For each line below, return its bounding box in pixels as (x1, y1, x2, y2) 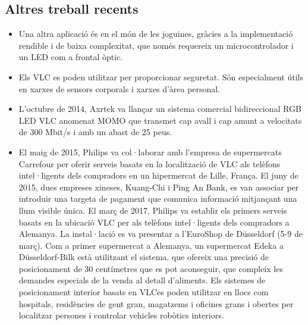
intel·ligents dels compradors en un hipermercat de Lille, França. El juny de (18, 169, 298, 182)
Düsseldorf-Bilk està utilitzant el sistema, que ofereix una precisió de (18, 251, 269, 263)
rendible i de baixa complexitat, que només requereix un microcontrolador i (18, 39, 294, 51)
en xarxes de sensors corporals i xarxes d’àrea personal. (18, 82, 221, 95)
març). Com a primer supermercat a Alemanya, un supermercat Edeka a (18, 239, 284, 251)
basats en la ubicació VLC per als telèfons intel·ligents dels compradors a (18, 215, 290, 228)
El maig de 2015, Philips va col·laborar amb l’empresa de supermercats (18, 145, 282, 158)
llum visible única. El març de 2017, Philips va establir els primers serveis (18, 204, 287, 216)
